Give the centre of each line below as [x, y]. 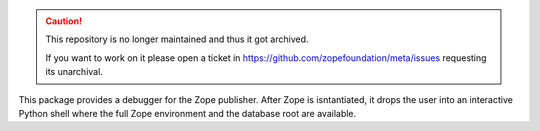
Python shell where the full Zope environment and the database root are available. [187, 113]
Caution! [64, 21]
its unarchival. [74, 72]
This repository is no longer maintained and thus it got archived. [177, 39]
